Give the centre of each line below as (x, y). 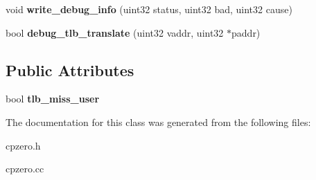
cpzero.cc (25, 169)
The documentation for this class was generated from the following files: (158, 121)
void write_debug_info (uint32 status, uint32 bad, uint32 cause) (149, 9)
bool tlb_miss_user (53, 99)
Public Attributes (70, 70)
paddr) (246, 32)
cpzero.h (23, 145)
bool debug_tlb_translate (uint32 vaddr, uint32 (115, 32)
